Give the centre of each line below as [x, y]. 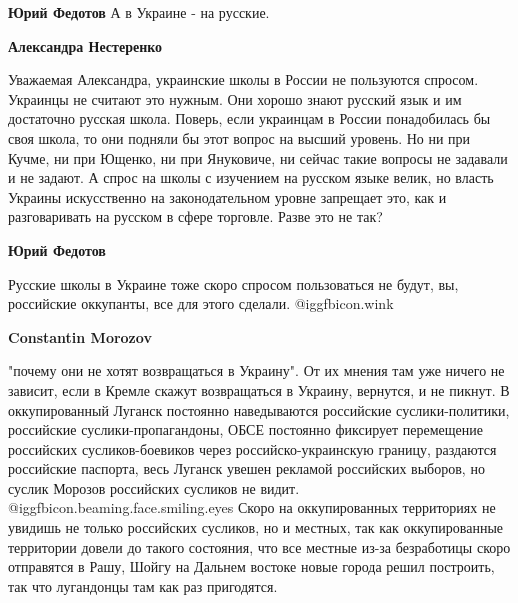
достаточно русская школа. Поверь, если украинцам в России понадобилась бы [249, 118]
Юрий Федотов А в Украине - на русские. [139, 12]
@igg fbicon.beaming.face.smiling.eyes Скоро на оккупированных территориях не [252, 507]
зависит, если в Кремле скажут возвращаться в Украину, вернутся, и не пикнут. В [259, 389]
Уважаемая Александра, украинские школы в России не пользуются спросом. [243, 79]
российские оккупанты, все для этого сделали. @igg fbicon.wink [201, 303]
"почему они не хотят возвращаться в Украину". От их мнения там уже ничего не [256, 370]
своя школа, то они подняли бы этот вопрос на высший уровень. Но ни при [239, 137]
